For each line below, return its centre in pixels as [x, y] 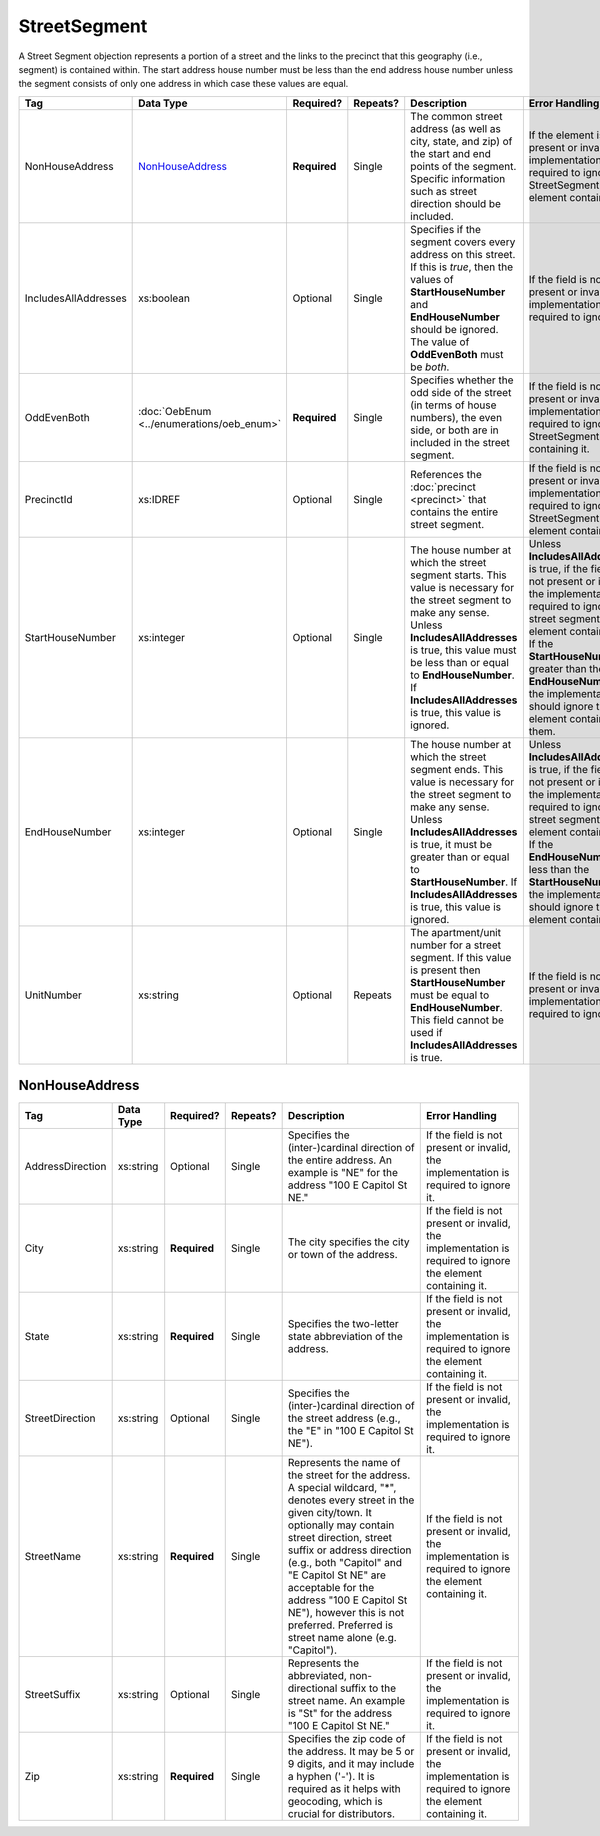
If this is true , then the [462, 267]
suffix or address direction [349, 1550]
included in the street [460, 442]
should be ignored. [454, 329]
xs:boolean [164, 298]
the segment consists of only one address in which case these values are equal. [183, 84]
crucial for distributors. [341, 1814]
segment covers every [463, 242]
